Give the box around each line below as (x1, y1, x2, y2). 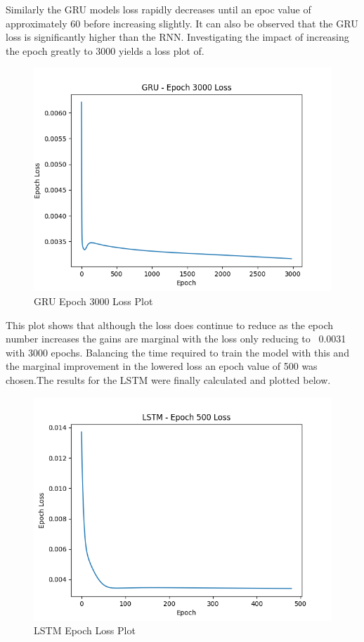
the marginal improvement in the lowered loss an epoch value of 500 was (6, 359, 318, 373)
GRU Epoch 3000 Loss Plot (34, 293, 153, 308)
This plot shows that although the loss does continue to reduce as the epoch (6, 317, 334, 332)
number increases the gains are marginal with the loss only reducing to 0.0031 (6, 331, 346, 346)
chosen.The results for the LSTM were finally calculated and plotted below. (6, 372, 331, 387)
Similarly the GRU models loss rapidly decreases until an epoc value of (6, 2, 311, 16)
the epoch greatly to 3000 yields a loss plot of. (6, 43, 204, 58)
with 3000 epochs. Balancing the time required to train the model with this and (6, 345, 349, 359)
